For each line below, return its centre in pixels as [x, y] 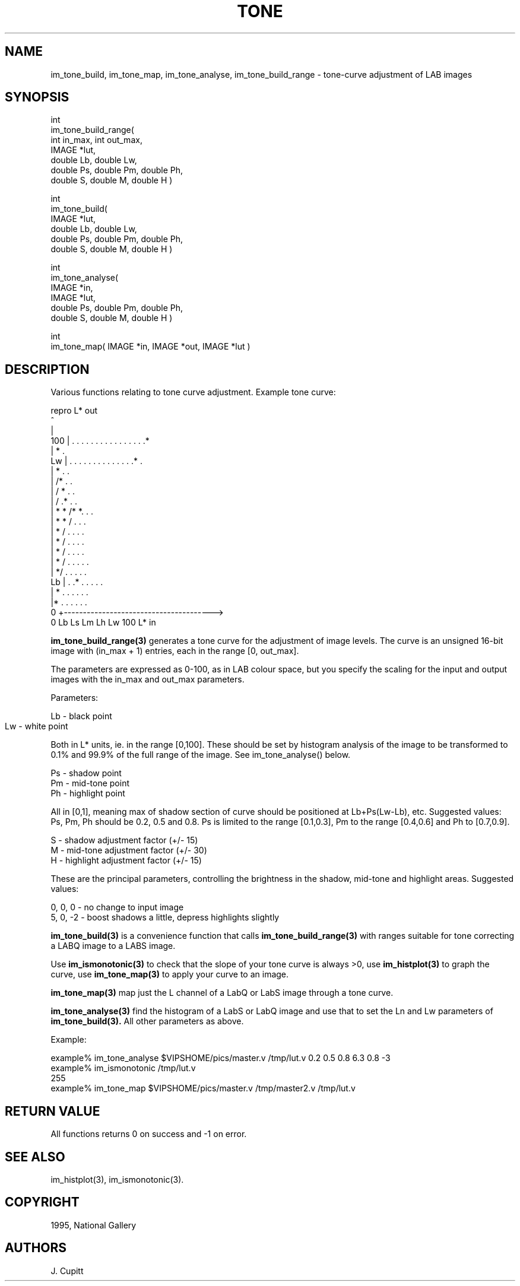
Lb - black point [81, 716]
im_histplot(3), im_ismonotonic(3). [117, 1179]
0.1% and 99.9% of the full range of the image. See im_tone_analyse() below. [201, 755]
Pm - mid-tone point [90, 783]
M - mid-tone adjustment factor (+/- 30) [129, 850]
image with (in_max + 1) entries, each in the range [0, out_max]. [175, 651]
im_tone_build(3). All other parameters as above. [147, 1021]
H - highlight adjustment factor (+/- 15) [126, 860]
